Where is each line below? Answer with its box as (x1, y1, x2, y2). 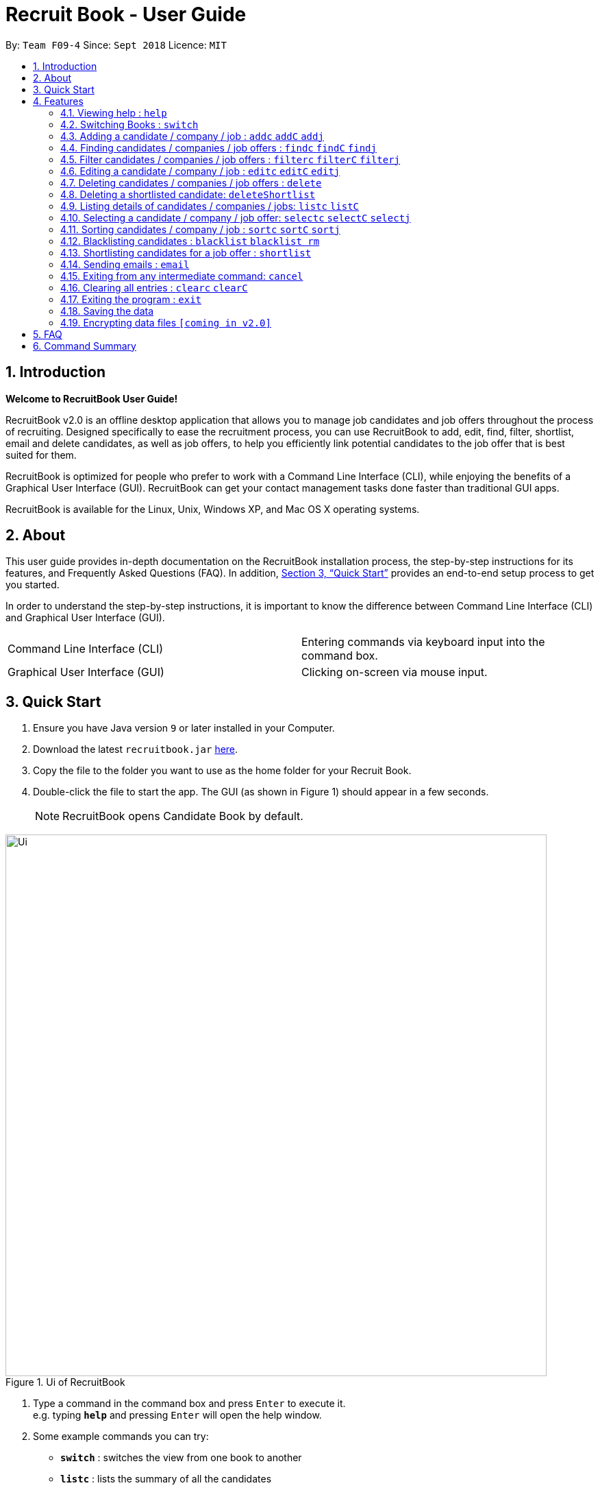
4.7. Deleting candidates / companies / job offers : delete (60, 176, 322, 189)
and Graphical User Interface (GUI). (5, 612, 165, 624)
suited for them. (5, 448, 77, 461)
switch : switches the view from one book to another (60, 1452, 302, 1464)
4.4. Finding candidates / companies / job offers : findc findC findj (60, 141, 377, 154)
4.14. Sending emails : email (60, 258, 190, 270)
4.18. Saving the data (60, 304, 154, 317)
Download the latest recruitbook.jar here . (33, 743, 238, 756)
